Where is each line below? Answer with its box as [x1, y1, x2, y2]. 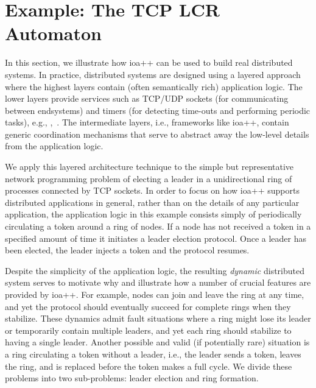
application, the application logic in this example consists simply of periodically [5, 208, 302, 220]
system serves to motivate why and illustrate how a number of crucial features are [5, 276, 311, 289]
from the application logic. [5, 139, 104, 152]
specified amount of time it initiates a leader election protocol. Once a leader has [5, 231, 306, 244]
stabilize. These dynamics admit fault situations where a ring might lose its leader [5, 312, 311, 325]
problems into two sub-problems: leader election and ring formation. [5, 372, 259, 384]
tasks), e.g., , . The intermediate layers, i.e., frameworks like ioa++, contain [5, 116, 289, 129]
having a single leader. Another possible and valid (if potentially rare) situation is [5, 336, 310, 348]
